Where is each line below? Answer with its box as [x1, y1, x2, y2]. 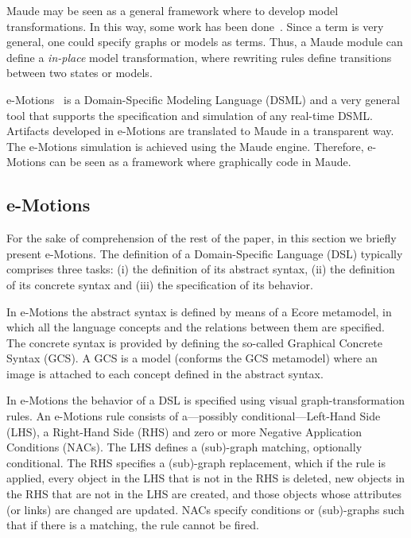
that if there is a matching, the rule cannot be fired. [6, 517, 259, 533]
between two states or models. [6, 64, 153, 81]
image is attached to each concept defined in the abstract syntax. [6, 365, 324, 381]
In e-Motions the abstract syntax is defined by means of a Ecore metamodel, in [6, 303, 392, 319]
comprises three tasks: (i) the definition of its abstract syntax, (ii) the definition [6, 261, 395, 277]
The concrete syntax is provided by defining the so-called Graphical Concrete [6, 334, 382, 350]
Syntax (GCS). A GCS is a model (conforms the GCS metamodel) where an [6, 350, 378, 366]
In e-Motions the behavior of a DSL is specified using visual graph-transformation [6, 392, 405, 408]
